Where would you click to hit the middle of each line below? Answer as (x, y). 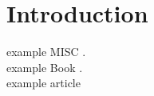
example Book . (45, 67)
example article (43, 83)
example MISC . (46, 52)
